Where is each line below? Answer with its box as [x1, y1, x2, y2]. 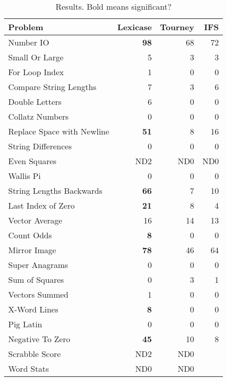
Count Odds [8, 229, 52, 241]
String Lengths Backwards [8, 185, 102, 196]
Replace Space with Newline [8, 125, 110, 137]
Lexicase [117, 21, 152, 33]
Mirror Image [8, 244, 56, 256]
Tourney [160, 21, 194, 33]
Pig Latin [8, 318, 43, 330]
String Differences [8, 140, 72, 152]
